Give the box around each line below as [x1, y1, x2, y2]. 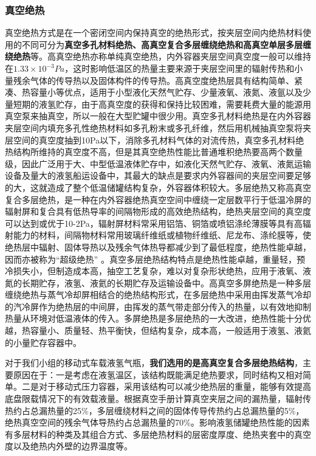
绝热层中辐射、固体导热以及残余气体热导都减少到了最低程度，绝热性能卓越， [5, 240, 311, 253]
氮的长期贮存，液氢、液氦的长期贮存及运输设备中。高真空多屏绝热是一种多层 [5, 276, 311, 289]
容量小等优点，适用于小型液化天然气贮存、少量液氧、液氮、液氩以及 [30, 86, 303, 98]
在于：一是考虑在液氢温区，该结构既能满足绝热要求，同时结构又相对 [30, 368, 303, 381]
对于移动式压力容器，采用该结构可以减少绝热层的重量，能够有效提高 [38, 380, 311, 393]
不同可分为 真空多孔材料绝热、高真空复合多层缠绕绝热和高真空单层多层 [21, 38, 303, 50]
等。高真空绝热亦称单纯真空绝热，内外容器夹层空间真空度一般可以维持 [30, 50, 311, 63]
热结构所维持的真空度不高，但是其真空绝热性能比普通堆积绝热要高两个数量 [5, 145, 303, 158]
